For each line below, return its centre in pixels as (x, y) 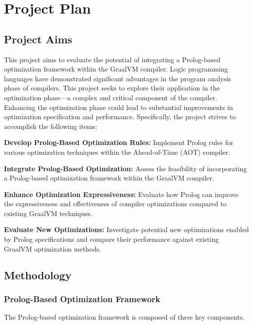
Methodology (38, 275)
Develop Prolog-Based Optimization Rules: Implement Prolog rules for (119, 142)
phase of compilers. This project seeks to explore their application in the (112, 88)
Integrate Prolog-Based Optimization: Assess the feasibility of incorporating (126, 168)
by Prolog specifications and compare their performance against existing (111, 239)
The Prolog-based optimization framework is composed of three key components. (124, 317)
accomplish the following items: (51, 126)
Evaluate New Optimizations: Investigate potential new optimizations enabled (126, 229)
